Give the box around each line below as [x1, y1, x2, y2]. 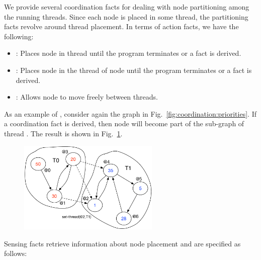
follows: [4, 248, 27, 258]
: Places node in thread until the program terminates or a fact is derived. [16, 48, 241, 58]
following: [4, 31, 34, 41]
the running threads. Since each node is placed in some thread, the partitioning [4, 11, 248, 22]
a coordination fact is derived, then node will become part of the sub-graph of [4, 118, 244, 129]
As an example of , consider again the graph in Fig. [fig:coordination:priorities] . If [4, 108, 256, 119]
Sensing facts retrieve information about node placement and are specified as [4, 238, 241, 248]
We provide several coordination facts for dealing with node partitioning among [4, 2, 249, 12]
